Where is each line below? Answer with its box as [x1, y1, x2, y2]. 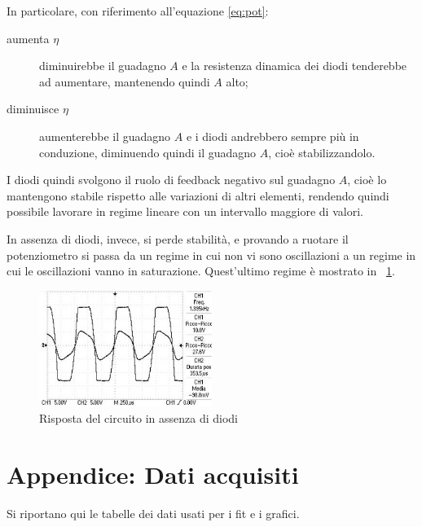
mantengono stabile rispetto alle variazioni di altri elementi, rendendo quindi [7, 187, 389, 204]
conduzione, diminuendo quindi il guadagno [39, 143, 257, 160]
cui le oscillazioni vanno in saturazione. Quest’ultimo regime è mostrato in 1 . [7, 262, 395, 279]
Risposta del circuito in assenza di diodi [39, 410, 238, 427]
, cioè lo [347, 171, 387, 188]
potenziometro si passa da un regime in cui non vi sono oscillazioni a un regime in [7, 246, 416, 263]
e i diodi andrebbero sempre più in [186, 127, 359, 144]
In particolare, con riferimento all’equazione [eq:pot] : [7, 2, 269, 19]
